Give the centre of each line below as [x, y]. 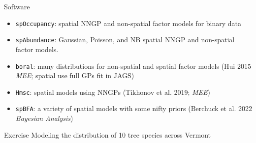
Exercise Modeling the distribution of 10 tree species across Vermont [108, 134]
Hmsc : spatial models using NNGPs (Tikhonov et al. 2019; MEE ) [113, 92]
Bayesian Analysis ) [44, 118]
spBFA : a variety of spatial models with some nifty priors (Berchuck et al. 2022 [134, 108]
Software [17, 6]
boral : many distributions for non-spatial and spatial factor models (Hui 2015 [133, 66]
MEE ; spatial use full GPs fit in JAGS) [75, 75]
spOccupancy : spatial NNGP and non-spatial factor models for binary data [128, 23]
